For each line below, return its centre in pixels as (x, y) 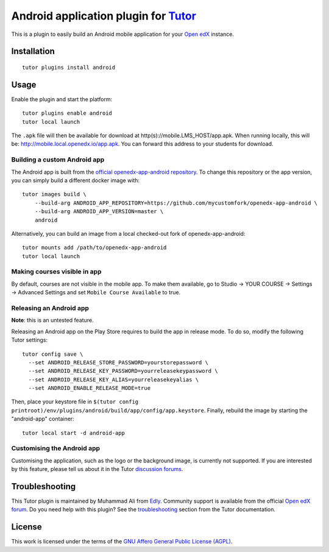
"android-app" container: (43, 419)
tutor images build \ (54, 194)
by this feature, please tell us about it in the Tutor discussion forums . (97, 469)
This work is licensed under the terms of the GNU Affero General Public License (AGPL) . (122, 542)
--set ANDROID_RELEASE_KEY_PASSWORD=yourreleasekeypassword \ (123, 371)
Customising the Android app (56, 448)
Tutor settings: (30, 340)
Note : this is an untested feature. (52, 320)
